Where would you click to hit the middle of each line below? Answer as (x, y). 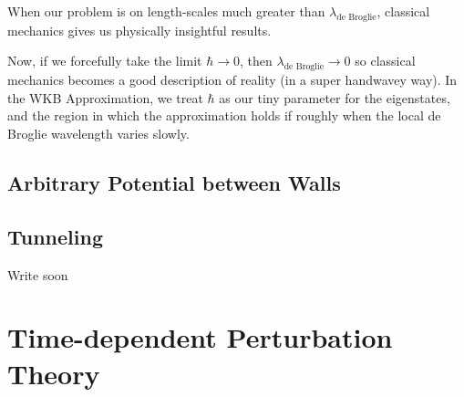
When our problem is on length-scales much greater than (166, 11)
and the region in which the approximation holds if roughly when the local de (224, 115)
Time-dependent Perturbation (200, 337)
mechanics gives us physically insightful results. (139, 30)
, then (256, 61)
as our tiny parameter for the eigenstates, (335, 97)
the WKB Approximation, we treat (105, 97)
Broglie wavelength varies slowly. (98, 133)
